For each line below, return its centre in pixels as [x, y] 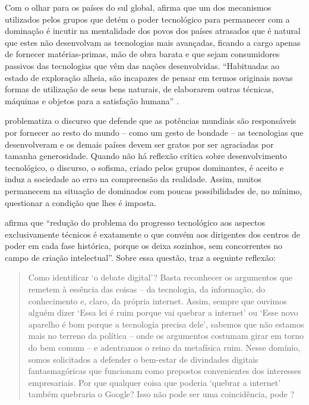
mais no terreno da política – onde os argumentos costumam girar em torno [166, 336]
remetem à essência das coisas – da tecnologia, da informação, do [147, 289]
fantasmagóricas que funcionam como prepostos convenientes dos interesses [165, 371]
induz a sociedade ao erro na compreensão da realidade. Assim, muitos [133, 179]
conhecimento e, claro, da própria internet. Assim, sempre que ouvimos [157, 300]
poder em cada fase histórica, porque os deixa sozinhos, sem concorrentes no [144, 246]
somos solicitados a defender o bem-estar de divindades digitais [143, 359]
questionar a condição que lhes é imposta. [81, 202]
